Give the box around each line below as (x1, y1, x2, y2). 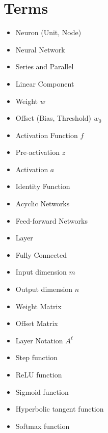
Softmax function (15, 420, 70, 431)
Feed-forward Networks (15, 215, 88, 226)
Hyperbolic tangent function (15, 403, 104, 414)
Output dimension (15, 284, 73, 294)
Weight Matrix (15, 301, 62, 311)
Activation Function (15, 129, 78, 140)
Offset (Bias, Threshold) (15, 113, 92, 123)
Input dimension (15, 266, 67, 277)
